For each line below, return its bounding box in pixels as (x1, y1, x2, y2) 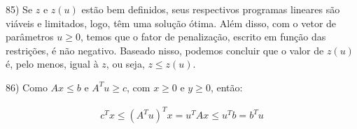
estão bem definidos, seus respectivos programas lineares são (81, 2, 340, 16)
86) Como (6, 79, 48, 94)
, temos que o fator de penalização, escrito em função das (80, 29, 326, 44)
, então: (210, 79, 243, 94)
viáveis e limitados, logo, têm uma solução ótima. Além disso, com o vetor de (6, 15, 337, 30)
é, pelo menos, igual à (6, 56, 99, 71)
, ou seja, (106, 56, 145, 71)
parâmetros (6, 29, 54, 44)
